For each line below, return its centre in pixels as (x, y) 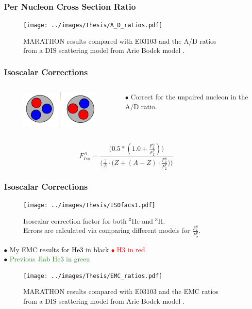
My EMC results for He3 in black (59, 249)
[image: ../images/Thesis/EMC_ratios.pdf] (93, 276)
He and (142, 220)
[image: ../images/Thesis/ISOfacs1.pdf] (90, 205)
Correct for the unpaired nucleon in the (189, 97)
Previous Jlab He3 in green (50, 259)
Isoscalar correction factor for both (75, 220)
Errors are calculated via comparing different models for (107, 230)
